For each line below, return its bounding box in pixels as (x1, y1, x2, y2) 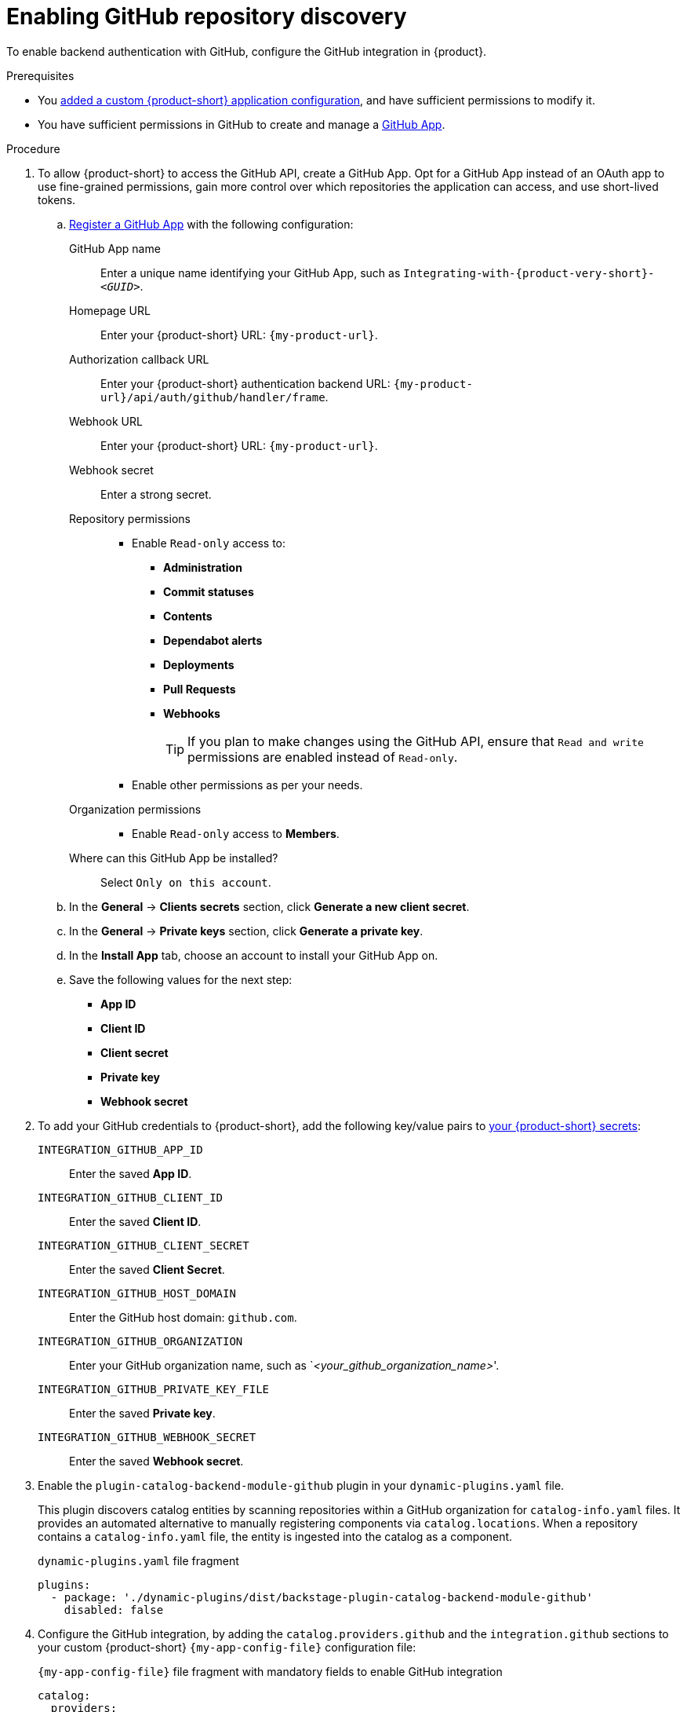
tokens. (38, 192, 76, 207)
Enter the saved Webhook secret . (69, 1454, 244, 1468)
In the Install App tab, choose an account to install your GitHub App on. (69, 948, 438, 962)
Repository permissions (69, 511, 191, 525)
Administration (163, 560, 242, 574)
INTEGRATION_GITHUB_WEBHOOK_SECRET (38, 1430, 256, 1443)
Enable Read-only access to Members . (132, 826, 340, 840)
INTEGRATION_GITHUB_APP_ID (38, 1143, 203, 1156)
